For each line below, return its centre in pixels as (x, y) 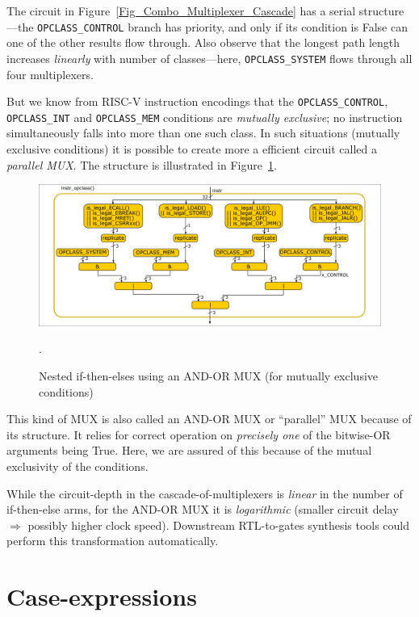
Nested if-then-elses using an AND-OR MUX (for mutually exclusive (209, 375)
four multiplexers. (50, 74)
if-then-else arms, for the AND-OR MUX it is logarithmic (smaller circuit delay (203, 509)
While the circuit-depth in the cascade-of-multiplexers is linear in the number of (205, 493)
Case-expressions (102, 596)
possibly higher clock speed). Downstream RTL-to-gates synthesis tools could (219, 525)
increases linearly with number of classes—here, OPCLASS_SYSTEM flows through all (209, 58)
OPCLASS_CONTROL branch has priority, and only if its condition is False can (222, 26)
